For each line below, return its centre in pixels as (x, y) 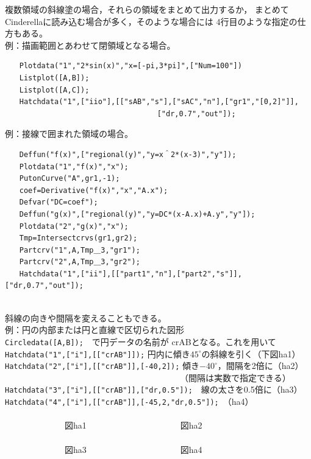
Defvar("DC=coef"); (59, 202)
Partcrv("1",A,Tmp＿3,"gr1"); (80, 250)
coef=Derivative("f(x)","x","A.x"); (94, 190)
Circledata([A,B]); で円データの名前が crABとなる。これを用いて (141, 341)
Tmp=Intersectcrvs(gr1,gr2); (78, 238)
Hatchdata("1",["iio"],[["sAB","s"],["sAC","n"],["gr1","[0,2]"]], (159, 102)
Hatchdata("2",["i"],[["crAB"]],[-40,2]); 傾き (102, 366)
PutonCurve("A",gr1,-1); (70, 179)
